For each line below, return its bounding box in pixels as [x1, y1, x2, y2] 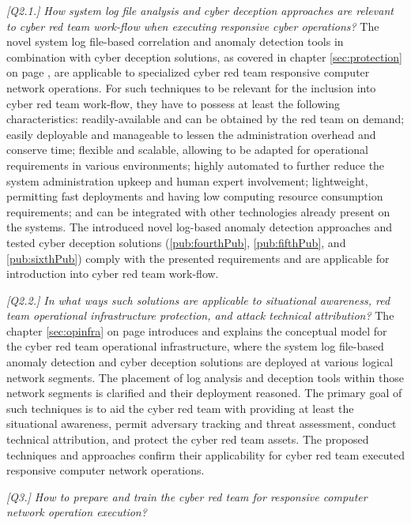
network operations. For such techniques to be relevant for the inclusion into [6, 79, 376, 96]
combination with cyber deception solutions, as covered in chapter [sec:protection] [6, 48, 402, 65]
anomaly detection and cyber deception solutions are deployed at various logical [6, 354, 394, 370]
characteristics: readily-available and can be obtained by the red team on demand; [6, 111, 405, 127]
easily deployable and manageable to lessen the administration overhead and [6, 126, 376, 142]
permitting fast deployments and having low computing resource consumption [6, 188, 383, 204]
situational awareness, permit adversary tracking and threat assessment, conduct [6, 415, 397, 432]
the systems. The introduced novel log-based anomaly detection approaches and [6, 219, 393, 235]
